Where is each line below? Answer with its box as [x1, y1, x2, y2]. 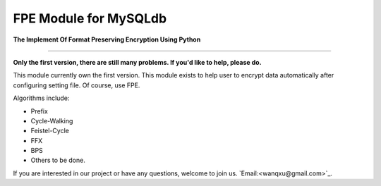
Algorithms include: [13, 94, 70, 102]
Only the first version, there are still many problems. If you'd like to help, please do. [13, 58, 262, 66]
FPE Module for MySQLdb [13, 11, 167, 26]
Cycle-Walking [30, 116, 73, 125]
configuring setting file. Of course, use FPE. [13, 81, 140, 89]
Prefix [30, 106, 49, 116]
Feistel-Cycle [30, 127, 70, 135]
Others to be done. [30, 156, 86, 165]
